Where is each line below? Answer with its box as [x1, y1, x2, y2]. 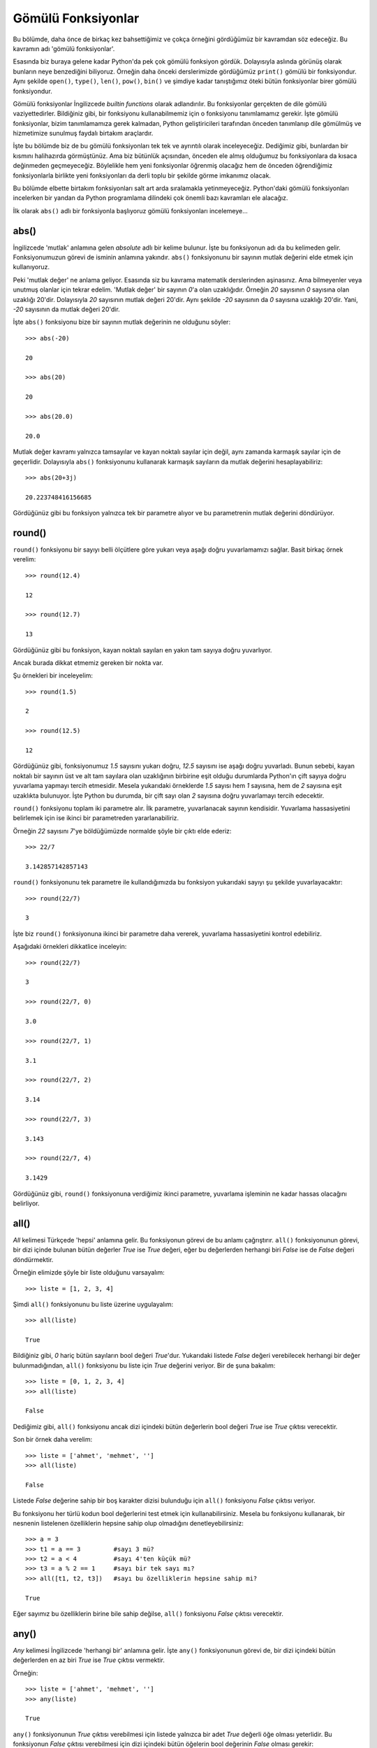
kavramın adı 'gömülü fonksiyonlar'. [13, 44, 115, 52]
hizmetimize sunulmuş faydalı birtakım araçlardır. [13, 129, 154, 138]
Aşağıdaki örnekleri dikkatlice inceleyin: [13, 943, 127, 951]
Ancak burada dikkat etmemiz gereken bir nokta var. [13, 658, 163, 667]
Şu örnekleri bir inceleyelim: [13, 671, 94, 680]
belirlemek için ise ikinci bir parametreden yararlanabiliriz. [13, 814, 179, 822]
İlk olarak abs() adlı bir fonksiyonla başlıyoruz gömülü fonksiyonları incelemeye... [13, 206, 248, 215]
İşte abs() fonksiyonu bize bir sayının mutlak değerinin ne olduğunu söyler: [13, 318, 230, 327]
